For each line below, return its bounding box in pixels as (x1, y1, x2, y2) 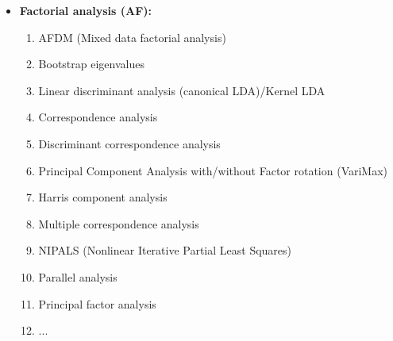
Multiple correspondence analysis (38, 215, 199, 232)
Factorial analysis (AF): (19, 2, 152, 18)
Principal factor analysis (38, 295, 156, 312)
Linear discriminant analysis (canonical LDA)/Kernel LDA (38, 82, 326, 98)
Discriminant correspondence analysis (38, 135, 221, 151)
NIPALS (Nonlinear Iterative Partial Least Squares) (38, 242, 292, 259)
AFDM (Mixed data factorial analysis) (38, 29, 226, 45)
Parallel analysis (38, 268, 118, 285)
